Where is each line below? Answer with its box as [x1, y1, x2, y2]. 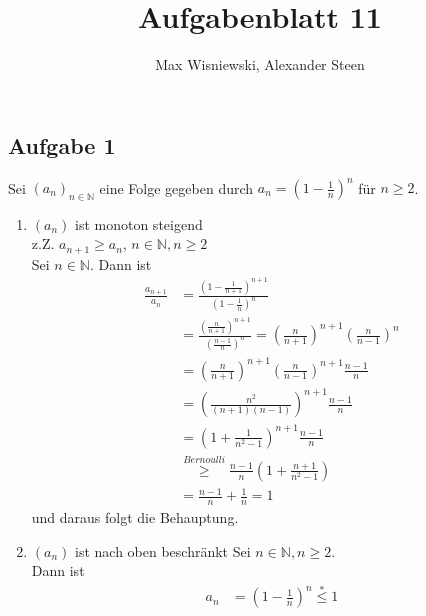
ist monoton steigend [75, 213, 203, 234]
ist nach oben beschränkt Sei [75, 540, 251, 561]
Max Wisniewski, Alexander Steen [155, 54, 365, 75]
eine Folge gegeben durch [99, 177, 254, 198]
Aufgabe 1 [8, 129, 116, 160]
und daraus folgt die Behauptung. [31, 507, 239, 528]
